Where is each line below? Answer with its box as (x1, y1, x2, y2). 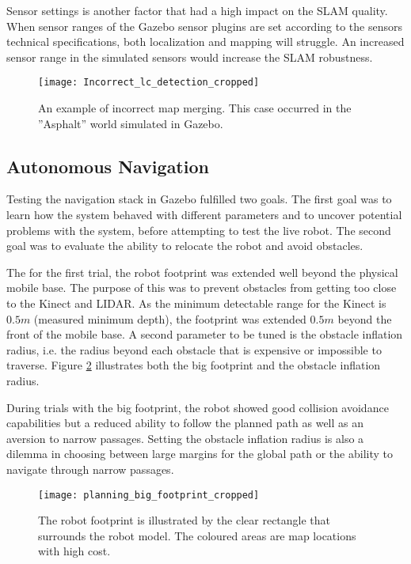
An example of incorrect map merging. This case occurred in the (38, 100, 352, 116)
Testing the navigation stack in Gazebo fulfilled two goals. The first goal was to (6, 191, 392, 207)
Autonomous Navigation (6, 153, 209, 178)
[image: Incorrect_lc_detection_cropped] (38, 77, 260, 89)
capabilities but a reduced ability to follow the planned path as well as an (6, 414, 364, 431)
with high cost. (38, 543, 111, 559)
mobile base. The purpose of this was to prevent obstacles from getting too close (6, 279, 397, 296)
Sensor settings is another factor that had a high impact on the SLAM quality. (6, 2, 388, 18)
